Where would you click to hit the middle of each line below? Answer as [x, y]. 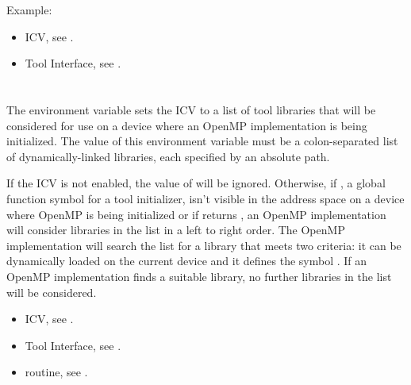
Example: [29, 10]
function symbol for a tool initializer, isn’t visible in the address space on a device [205, 198]
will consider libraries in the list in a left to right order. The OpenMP [176, 230]
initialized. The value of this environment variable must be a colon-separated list [202, 141]
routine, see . [56, 372]
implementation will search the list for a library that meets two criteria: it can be [204, 245]
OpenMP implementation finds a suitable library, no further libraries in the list [199, 276]
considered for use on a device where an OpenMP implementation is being [187, 125]
